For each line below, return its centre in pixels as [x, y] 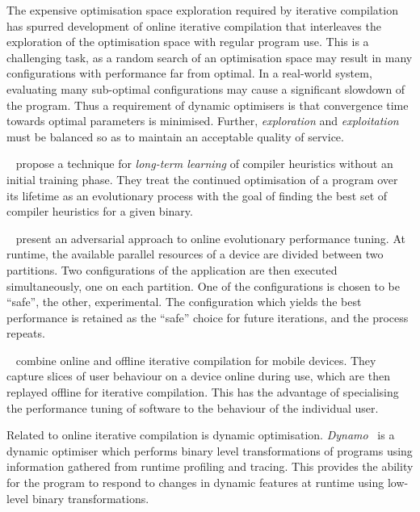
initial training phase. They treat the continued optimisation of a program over [202, 179]
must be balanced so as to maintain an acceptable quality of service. [175, 136]
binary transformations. [90, 498]
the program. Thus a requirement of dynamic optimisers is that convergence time [208, 105]
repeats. [26, 333]
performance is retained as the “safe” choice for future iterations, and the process [208, 317]
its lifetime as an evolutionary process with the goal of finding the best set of [197, 195]
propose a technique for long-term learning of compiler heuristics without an [204, 164]
